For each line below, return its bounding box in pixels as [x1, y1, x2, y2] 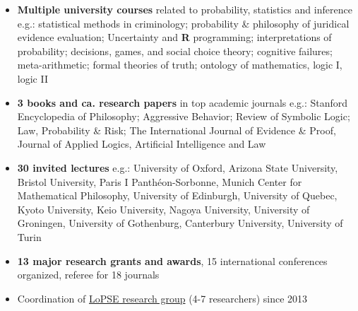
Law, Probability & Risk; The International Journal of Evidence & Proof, [17, 122, 336, 137]
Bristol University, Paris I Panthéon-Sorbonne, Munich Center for [17, 174, 302, 189]
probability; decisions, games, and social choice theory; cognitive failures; [17, 43, 333, 58]
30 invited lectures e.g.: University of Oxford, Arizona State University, [17, 160, 338, 175]
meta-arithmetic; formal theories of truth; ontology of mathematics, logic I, [17, 57, 342, 72]
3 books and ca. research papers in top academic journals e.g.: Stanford [17, 95, 348, 110]
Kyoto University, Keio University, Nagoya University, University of [17, 201, 310, 216]
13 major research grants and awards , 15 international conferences [17, 253, 328, 268]
